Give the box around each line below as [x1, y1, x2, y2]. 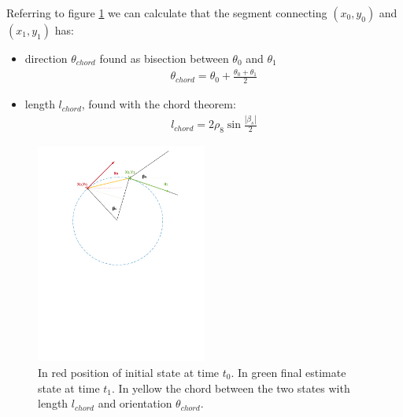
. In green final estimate [231, 364, 346, 380]
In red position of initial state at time [38, 364, 220, 380]
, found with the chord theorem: [81, 96, 236, 112]
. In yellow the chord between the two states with [112, 379, 350, 396]
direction [24, 50, 68, 66]
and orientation [98, 395, 172, 412]
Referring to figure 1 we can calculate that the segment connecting [6, 5, 327, 20]
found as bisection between [99, 50, 229, 66]
